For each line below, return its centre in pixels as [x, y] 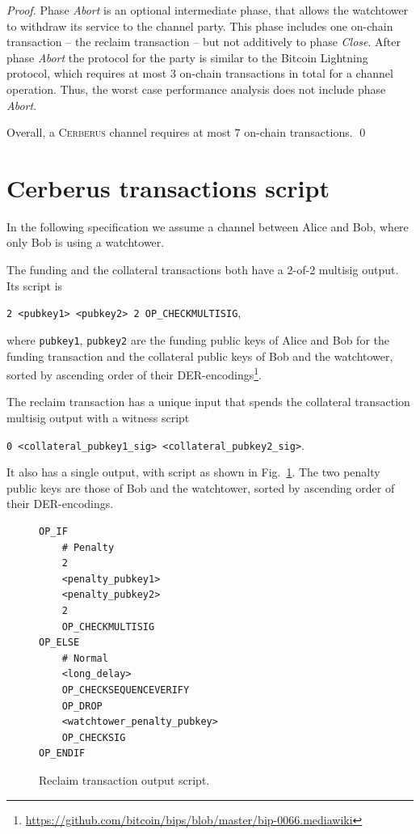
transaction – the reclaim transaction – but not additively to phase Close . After [204, 42]
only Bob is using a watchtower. [86, 242]
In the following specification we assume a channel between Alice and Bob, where [208, 226]
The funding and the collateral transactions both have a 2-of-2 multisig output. [203, 270]
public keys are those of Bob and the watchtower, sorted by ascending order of [201, 487]
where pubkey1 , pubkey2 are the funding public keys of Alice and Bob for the [198, 339]
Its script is [35, 285]
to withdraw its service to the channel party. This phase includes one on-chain [200, 25]
